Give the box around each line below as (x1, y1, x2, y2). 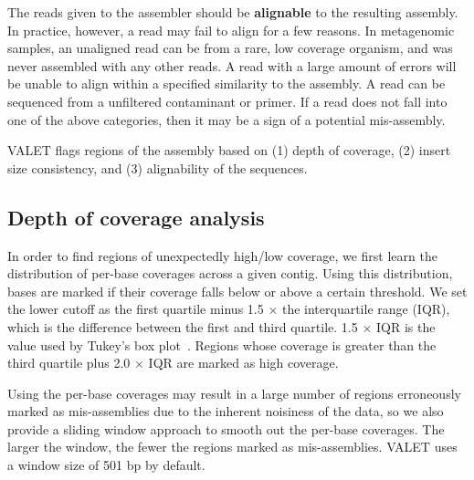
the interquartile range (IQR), (281, 299, 450, 318)
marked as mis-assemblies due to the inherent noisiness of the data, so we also (7, 402, 444, 421)
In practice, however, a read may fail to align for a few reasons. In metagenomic (7, 20, 455, 39)
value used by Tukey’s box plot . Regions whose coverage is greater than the (7, 335, 437, 354)
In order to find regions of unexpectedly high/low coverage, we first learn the (7, 245, 437, 265)
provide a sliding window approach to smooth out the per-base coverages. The (7, 419, 445, 438)
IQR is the (375, 317, 436, 336)
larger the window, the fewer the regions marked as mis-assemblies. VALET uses (7, 437, 458, 456)
